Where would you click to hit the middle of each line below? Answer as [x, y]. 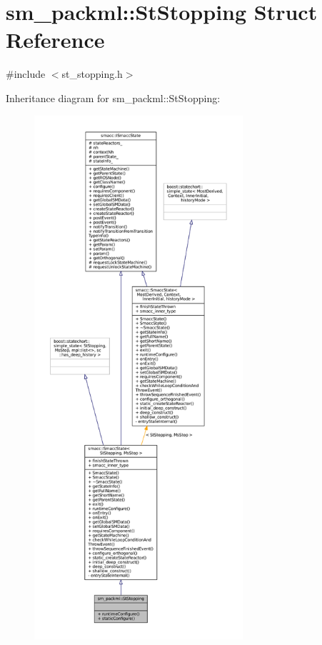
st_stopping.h [92, 74]
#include [26, 74]
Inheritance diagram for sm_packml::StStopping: [113, 97]
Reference [55, 40]
